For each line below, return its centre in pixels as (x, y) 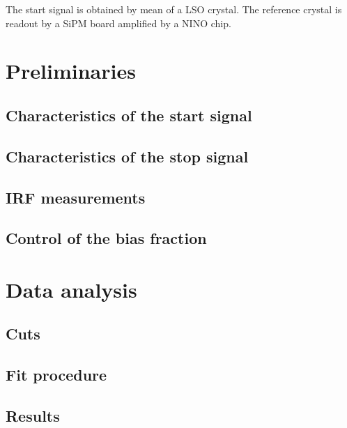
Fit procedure (56, 375)
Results (33, 416)
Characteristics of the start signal (129, 115)
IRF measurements (76, 197)
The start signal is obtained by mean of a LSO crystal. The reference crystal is (174, 9)
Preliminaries (71, 71)
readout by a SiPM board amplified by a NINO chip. (118, 23)
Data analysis (71, 289)
